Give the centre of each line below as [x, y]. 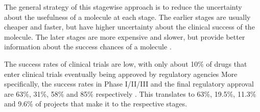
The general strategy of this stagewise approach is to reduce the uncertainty [123, 7]
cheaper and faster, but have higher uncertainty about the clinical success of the [129, 27]
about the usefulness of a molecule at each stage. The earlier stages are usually [127, 17]
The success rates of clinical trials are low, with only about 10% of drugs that [126, 63]
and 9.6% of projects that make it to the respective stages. [96, 104]
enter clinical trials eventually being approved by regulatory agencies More [121, 74]
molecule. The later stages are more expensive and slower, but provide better [125, 36]
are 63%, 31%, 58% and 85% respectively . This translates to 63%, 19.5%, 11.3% [130, 93]
